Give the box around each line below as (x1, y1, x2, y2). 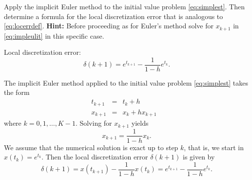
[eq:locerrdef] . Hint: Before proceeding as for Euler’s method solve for (4, 21, 213, 31)
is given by (182, 152, 215, 162)
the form (4, 87, 30, 97)
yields (131, 118, 149, 128)
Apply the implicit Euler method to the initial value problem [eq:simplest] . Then (4, 1, 245, 11)
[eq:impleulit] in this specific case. (4, 30, 104, 41)
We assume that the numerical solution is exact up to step (4, 142, 178, 152)
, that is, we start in (184, 142, 244, 152)
